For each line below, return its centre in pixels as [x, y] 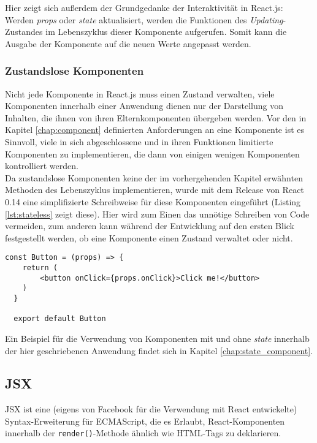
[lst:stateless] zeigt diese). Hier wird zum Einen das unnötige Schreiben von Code [157, 214]
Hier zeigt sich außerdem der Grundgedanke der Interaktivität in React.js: [144, 7]
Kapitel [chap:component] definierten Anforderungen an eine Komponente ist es [155, 130]
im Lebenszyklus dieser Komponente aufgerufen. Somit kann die [166, 32]
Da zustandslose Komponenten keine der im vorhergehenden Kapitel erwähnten [154, 177]
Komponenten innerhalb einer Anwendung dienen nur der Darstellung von [144, 106]
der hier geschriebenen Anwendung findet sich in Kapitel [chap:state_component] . [159, 350]
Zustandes [24, 32]
